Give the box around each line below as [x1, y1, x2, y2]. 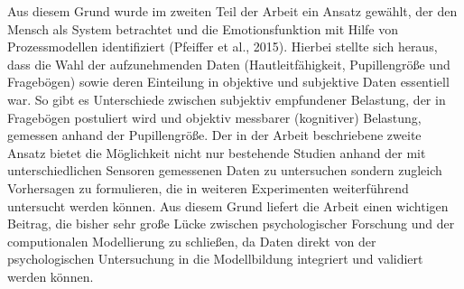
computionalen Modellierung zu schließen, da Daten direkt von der [7, 231, 376, 250]
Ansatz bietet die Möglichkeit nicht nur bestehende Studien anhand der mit [7, 143, 426, 162]
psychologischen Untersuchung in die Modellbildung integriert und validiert [7, 249, 423, 268]
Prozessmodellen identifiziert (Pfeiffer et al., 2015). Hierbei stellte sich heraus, [7, 37, 438, 56]
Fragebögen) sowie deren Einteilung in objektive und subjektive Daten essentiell [7, 72, 450, 91]
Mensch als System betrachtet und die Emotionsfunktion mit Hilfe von [7, 19, 399, 38]
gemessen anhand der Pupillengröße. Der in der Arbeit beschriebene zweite [7, 126, 422, 144]
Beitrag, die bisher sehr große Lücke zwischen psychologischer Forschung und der [7, 214, 455, 233]
